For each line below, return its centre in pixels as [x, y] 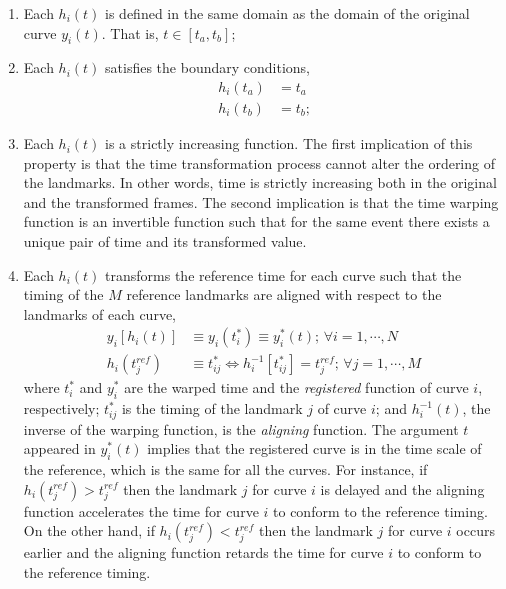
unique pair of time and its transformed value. [165, 241]
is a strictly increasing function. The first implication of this [289, 143]
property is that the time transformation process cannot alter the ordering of [259, 162]
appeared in [59, 448]
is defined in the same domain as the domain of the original [287, 13]
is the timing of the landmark [212, 408]
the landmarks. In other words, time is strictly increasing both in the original [260, 182]
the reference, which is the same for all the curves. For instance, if [225, 469]
